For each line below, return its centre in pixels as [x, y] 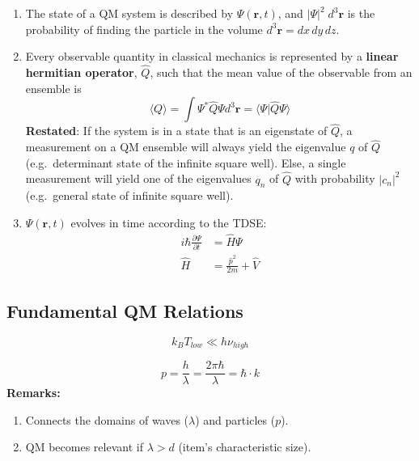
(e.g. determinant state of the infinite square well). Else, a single [186, 162]
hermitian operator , [81, 72]
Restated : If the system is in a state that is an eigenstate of [176, 131]
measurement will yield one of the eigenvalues [138, 178]
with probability [335, 178]
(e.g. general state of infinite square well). [129, 195]
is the [361, 13]
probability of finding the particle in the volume [144, 29]
